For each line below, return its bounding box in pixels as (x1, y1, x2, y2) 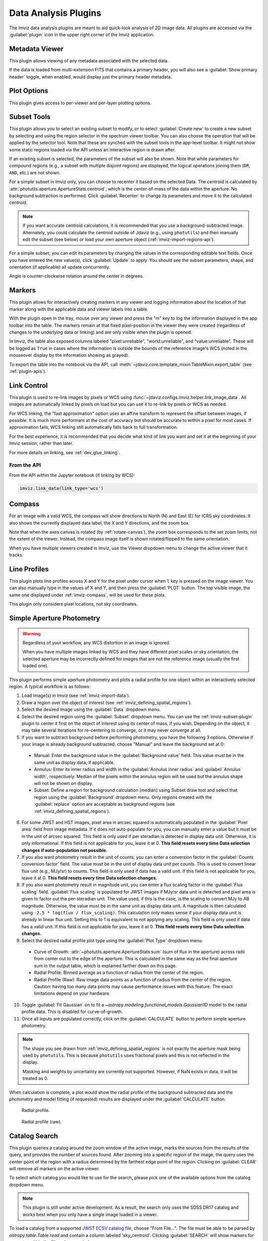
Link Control (9, 381, 48, 390)
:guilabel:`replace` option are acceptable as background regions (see (34, 801, 175, 807)
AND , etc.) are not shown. (9, 169, 61, 176)
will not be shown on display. (34, 780, 93, 786)
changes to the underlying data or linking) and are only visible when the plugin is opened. (9, 329, 193, 335)
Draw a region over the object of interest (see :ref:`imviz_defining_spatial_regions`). (21, 699, 192, 705)
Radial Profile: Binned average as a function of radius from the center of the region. (34, 969, 204, 975)
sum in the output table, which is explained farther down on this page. (34, 963, 177, 968)
